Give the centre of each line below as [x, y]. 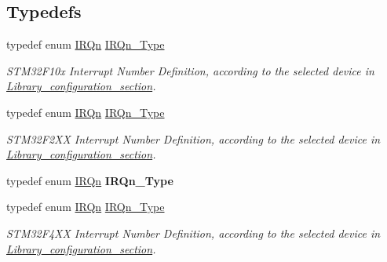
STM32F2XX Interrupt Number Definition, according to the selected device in [193, 138]
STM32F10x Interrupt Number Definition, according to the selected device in [190, 70]
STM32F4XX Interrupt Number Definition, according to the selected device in [193, 233]
